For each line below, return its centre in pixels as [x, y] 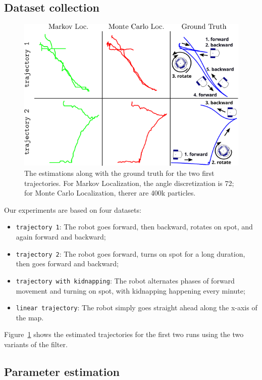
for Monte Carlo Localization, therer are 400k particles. [110, 193]
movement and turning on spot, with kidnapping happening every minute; [130, 290]
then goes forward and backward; [67, 264]
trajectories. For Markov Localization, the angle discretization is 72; [129, 183]
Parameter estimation [62, 371]
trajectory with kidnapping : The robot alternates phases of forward [125, 280]
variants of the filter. [36, 344]
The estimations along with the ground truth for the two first [119, 173]
